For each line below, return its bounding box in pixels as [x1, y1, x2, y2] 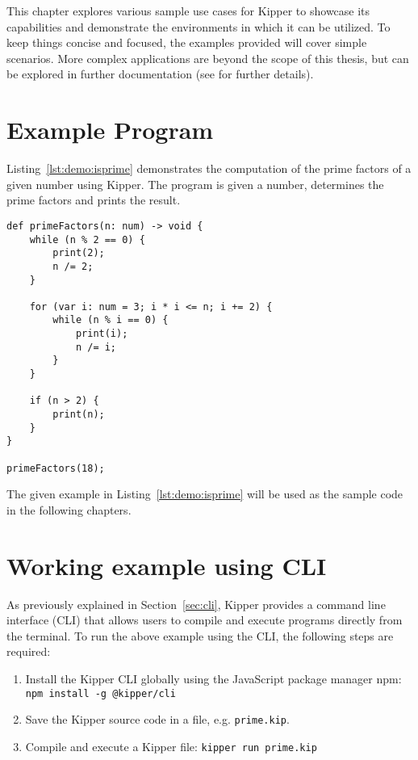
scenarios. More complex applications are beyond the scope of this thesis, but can [6, 49, 409, 66]
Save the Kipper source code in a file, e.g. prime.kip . [25, 711, 290, 728]
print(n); [52, 409, 105, 421]
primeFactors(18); [6, 462, 105, 474]
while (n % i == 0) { [52, 314, 169, 326]
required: [6, 643, 51, 660]
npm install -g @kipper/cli [25, 687, 176, 699]
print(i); [75, 328, 128, 340]
